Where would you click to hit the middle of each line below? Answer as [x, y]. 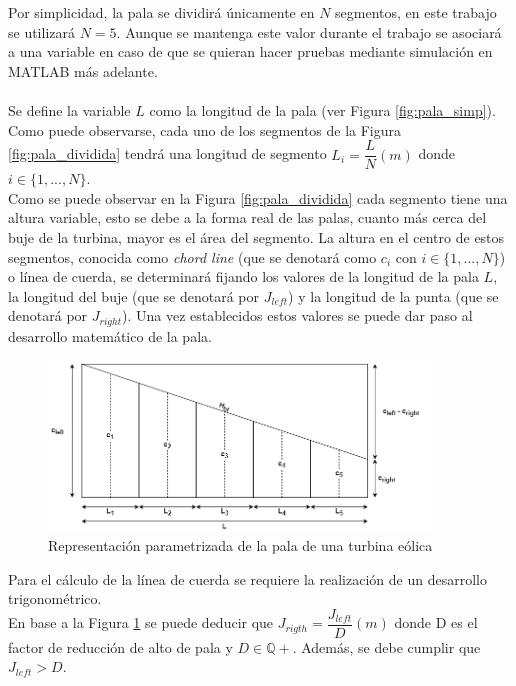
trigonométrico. [55, 598]
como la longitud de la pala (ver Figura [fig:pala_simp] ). [322, 109]
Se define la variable [69, 109]
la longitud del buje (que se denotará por [134, 295]
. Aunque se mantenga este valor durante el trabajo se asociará [309, 31]
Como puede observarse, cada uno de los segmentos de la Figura [205, 129]
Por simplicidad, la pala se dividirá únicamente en [161, 12]
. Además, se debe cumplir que [386, 646]
